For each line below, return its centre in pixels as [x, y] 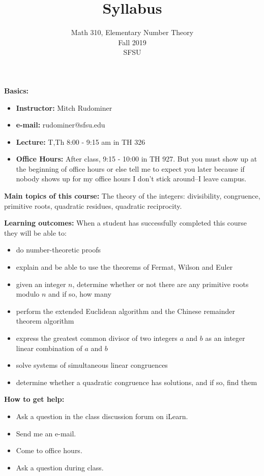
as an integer [225, 338]
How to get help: [34, 399]
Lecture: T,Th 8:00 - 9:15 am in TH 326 [81, 141]
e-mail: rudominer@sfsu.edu [61, 125]
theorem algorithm [45, 321]
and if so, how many [80, 294]
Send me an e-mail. [46, 433]
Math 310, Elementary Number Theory [132, 32]
